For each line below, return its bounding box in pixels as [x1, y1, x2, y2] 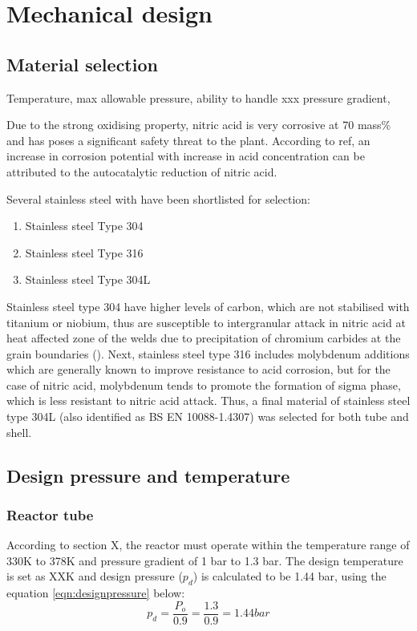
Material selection [6, 51, 158, 76]
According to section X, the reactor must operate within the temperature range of [6, 536, 410, 553]
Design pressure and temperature [6, 463, 290, 487]
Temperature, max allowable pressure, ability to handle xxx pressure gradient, [6, 89, 391, 106]
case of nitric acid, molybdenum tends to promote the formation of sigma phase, [6, 376, 401, 393]
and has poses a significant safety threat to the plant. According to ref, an [6, 131, 370, 148]
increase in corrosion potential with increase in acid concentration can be [6, 148, 365, 164]
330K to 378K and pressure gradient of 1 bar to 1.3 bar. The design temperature [6, 552, 403, 568]
